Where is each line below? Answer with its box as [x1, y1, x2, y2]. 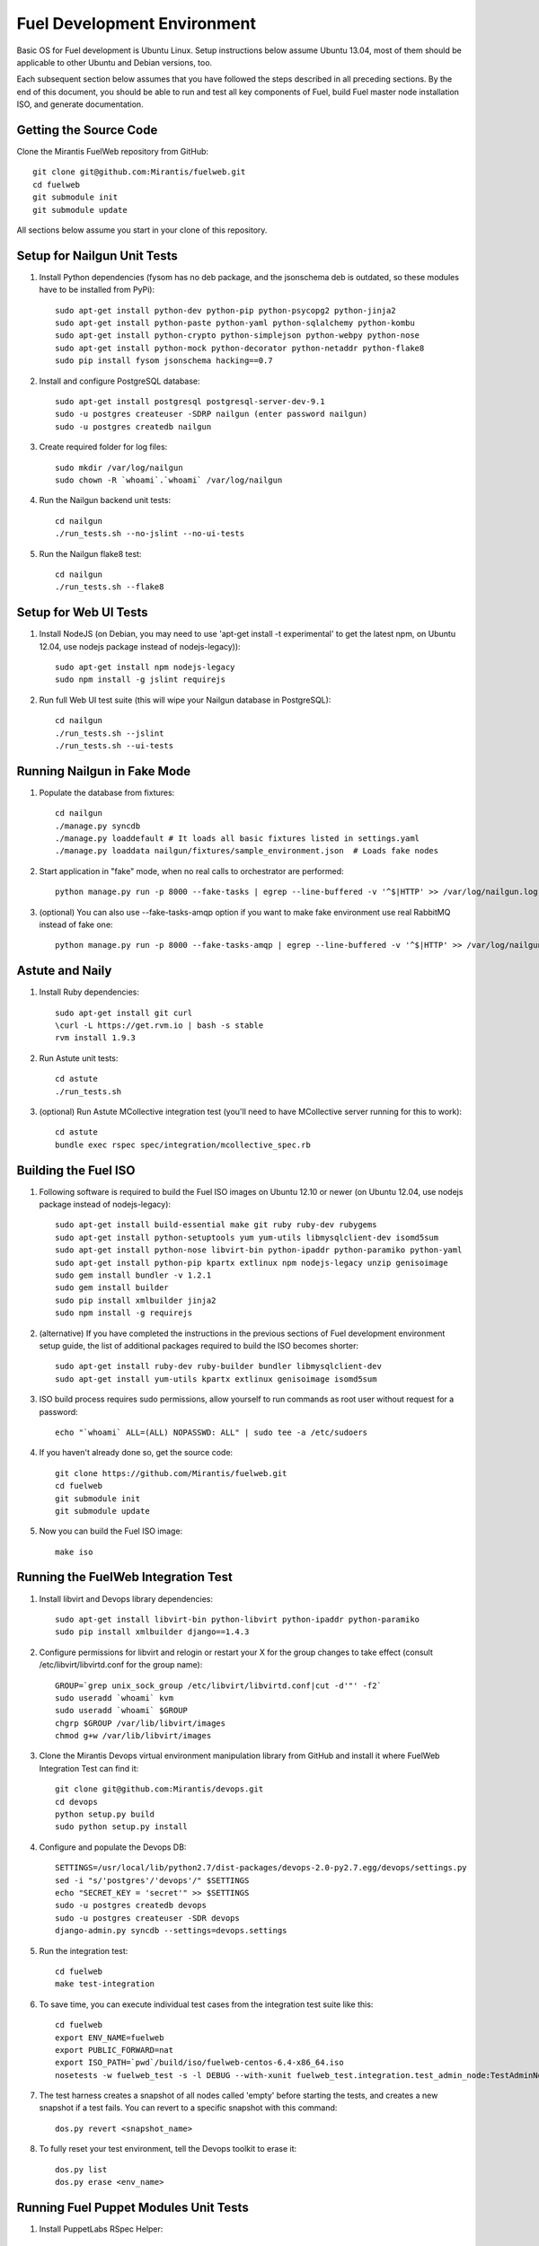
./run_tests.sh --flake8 [55, 582, 164, 592]
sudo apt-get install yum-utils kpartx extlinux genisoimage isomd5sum [55, 1374, 377, 1384]
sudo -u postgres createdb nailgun [55, 421, 212, 431]
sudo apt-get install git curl [55, 1007, 193, 1018]
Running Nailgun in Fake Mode [16, 764, 191, 779]
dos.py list [55, 2164, 108, 2174]
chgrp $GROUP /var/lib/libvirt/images [55, 1718, 226, 1729]
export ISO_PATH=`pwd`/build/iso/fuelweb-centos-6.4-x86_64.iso [55, 2057, 345, 2068]
